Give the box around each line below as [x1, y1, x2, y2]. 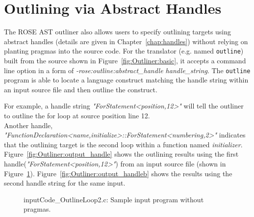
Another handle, [4, 120, 53, 130]
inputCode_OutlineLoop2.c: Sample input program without [24, 194, 204, 204]
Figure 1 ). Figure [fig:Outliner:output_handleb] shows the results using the [4, 168, 232, 178]
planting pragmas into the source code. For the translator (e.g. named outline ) [4, 46, 244, 56]
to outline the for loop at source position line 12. [4, 110, 150, 120]
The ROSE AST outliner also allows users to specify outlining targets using [4, 27, 231, 37]
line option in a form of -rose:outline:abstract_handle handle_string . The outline [4, 65, 251, 75]
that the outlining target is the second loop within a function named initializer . [4, 139, 243, 149]
